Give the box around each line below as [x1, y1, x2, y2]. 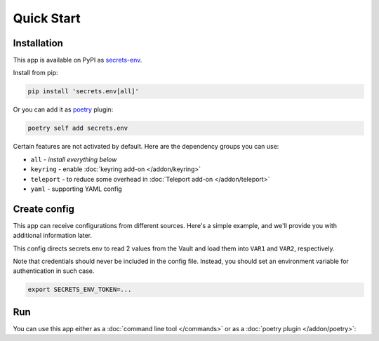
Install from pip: [13, 69, 59, 77]
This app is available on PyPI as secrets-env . [13, 56, 142, 65]
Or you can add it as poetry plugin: [13, 105, 114, 114]
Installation [13, 37, 63, 49]
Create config [13, 203, 75, 215]
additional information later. [13, 232, 93, 240]
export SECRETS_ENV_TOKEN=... [27, 286, 132, 294]
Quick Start [13, 11, 81, 26]
